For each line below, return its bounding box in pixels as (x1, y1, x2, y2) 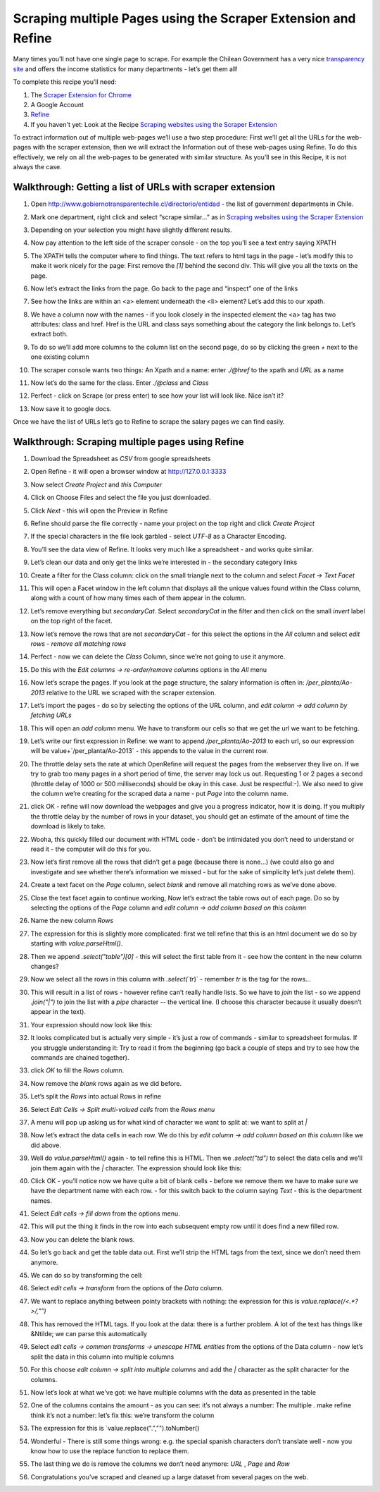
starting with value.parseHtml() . (30, 939, 123, 948)
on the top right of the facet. (30, 617, 113, 625)
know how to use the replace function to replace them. (30, 1446, 189, 1455)
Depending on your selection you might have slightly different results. (30, 226, 232, 234)
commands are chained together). (30, 1053, 129, 1062)
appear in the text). (30, 1008, 86, 1016)
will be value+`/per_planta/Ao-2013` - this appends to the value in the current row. (30, 747, 269, 755)
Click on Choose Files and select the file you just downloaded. (30, 494, 211, 502)
